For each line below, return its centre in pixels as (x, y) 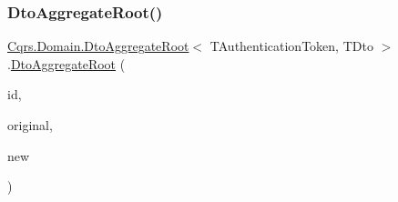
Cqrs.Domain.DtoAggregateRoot (98, 46)
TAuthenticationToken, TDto (291, 46)
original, (30, 125)
